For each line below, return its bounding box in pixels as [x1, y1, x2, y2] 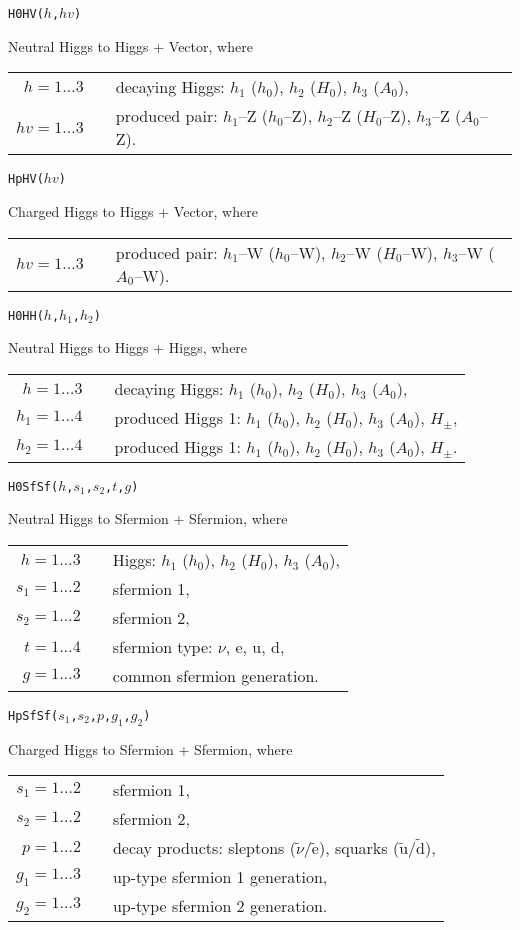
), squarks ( [318, 836, 400, 860]
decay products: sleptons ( [112, 836, 296, 860]
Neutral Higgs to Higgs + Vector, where [8, 35, 253, 56]
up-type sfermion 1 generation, [112, 865, 328, 889]
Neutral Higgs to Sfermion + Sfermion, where [8, 508, 288, 529]
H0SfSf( [8, 479, 59, 494]
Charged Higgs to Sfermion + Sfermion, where [8, 738, 293, 759]
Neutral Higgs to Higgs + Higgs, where [8, 337, 248, 358]
